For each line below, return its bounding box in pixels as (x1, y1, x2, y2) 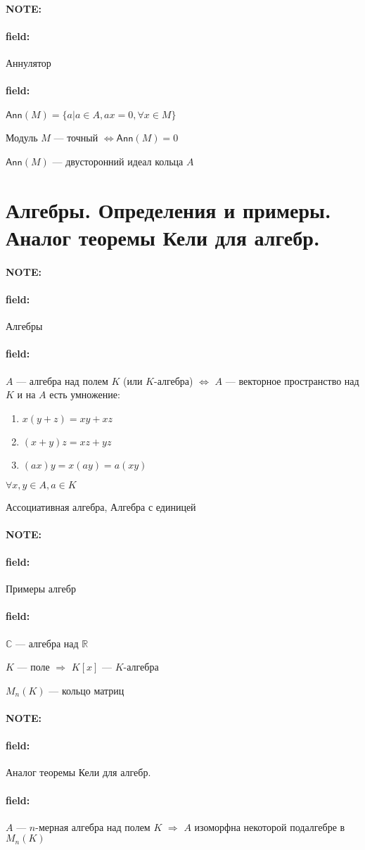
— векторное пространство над (225, 373, 359, 388)
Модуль (6, 130, 38, 145)
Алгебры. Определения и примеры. (6, 195, 331, 224)
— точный (53, 130, 98, 145)
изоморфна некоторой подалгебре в (194, 819, 345, 834)
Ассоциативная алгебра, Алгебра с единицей (6, 499, 196, 514)
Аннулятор (6, 55, 51, 70)
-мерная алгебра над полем (35, 819, 151, 834)
